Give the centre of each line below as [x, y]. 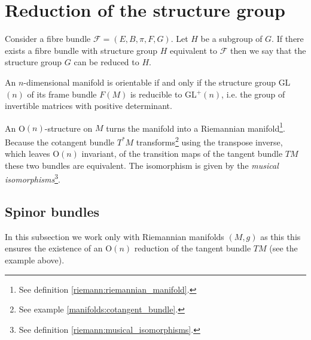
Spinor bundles [52, 212]
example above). [35, 260]
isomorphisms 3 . [33, 178]
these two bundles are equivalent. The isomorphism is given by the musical [142, 165]
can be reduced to [106, 62]
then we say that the [268, 50]
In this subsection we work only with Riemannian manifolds [115, 236]
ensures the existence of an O [59, 248]
